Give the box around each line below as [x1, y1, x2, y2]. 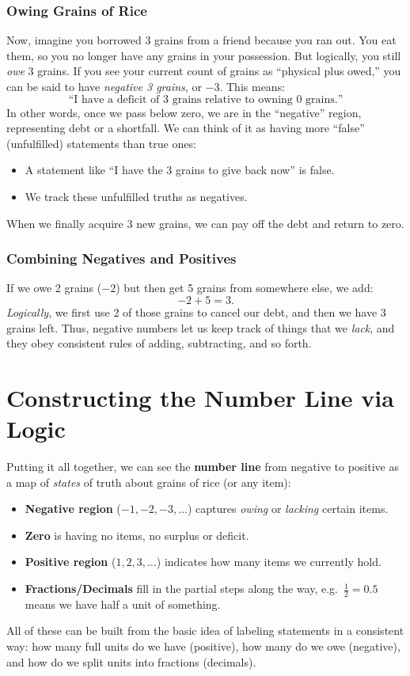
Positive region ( [25, 553, 116, 570]
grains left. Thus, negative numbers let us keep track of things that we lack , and [6, 319, 395, 336]
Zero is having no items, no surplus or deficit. [25, 526, 249, 543]
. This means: [219, 78, 286, 94]
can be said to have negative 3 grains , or [6, 78, 202, 94]
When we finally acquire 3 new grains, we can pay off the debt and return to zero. [6, 215, 404, 231]
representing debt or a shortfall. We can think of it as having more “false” [6, 120, 365, 136]
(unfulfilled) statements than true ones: [6, 135, 196, 151]
